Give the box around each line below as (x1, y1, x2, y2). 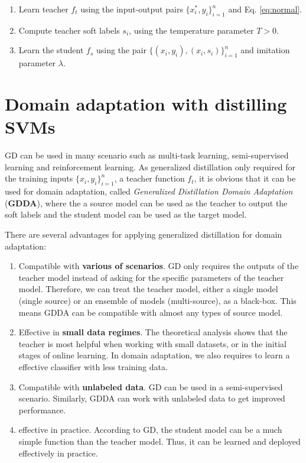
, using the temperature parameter (129, 24, 254, 36)
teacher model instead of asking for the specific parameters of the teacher (18, 271, 284, 283)
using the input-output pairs (80, 3, 183, 15)
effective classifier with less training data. (18, 361, 168, 373)
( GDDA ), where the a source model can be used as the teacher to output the (5, 196, 288, 209)
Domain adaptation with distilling (5, 92, 287, 116)
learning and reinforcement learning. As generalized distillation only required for (5, 160, 296, 173)
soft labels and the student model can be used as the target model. (5, 208, 247, 221)
